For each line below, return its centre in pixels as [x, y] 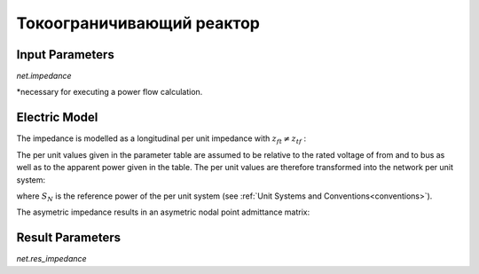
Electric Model [57, 117]
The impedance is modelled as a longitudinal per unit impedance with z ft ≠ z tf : [161, 140]
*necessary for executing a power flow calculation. [110, 92]
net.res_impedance [52, 259]
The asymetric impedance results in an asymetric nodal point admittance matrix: [163, 212]
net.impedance [44, 76]
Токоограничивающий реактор [138, 23]
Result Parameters [69, 238]
